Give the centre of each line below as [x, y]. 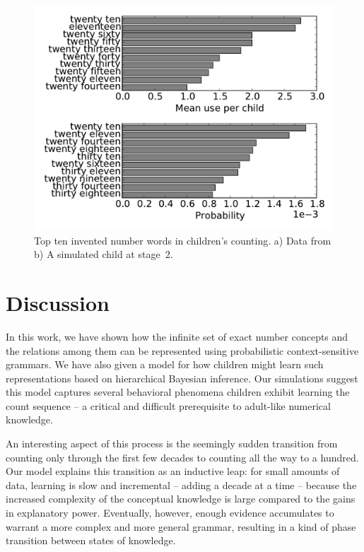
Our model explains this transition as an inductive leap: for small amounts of [173, 471]
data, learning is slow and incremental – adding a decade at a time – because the [181, 485]
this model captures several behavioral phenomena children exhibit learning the [178, 392]
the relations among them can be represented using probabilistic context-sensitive [182, 350]
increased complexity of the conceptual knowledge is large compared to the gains [181, 499]
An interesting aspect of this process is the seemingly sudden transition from [172, 444]
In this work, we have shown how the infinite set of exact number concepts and [177, 336]
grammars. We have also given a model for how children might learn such [165, 364]
